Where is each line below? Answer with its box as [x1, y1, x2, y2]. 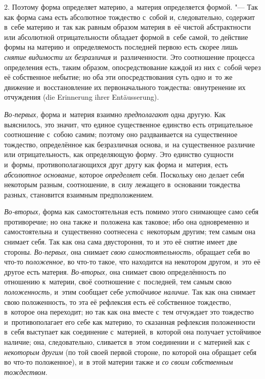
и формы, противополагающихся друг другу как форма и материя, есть [4, 159, 228, 169]
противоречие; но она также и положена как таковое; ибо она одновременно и [4, 216, 249, 227]
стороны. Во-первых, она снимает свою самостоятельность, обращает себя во [4, 246, 250, 257]
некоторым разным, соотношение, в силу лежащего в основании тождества [4, 179, 240, 190]
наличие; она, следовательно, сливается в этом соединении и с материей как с [4, 337, 250, 347]
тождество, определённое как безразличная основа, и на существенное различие [4, 139, 255, 149]
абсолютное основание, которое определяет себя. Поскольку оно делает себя [4, 169, 245, 180]
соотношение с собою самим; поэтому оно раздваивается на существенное [4, 129, 237, 140]
